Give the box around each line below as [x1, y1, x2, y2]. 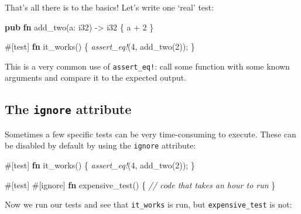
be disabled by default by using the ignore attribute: [5, 139, 196, 151]
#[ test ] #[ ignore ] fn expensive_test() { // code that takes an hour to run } [5, 178, 276, 191]
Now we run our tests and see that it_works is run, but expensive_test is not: [5, 198, 292, 210]
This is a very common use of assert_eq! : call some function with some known [5, 60, 290, 72]
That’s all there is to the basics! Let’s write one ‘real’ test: [5, 1, 214, 13]
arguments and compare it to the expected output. [5, 71, 187, 84]
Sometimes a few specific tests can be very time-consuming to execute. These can [5, 127, 296, 140]
